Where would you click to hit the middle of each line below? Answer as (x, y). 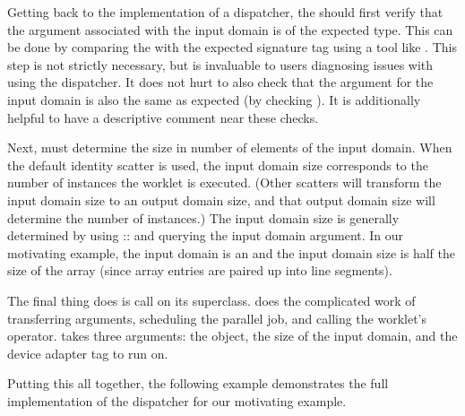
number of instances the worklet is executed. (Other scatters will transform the (224, 182)
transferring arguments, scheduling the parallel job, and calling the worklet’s (217, 318)
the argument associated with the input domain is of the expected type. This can (230, 29)
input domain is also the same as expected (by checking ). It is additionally (214, 99)
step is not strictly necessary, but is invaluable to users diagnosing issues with (220, 64)
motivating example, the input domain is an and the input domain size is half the (231, 252)
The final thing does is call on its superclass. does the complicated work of (211, 300)
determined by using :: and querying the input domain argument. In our (206, 235)
